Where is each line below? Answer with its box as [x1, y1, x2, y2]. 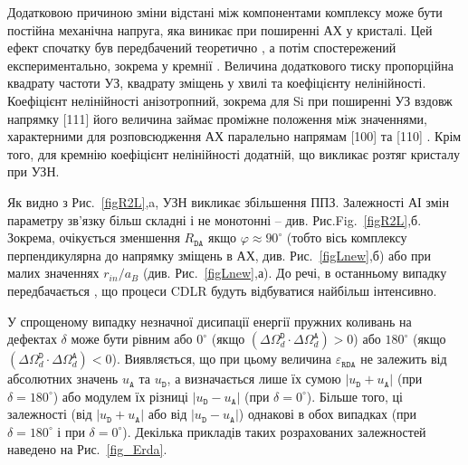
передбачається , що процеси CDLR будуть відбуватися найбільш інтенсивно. [7, 280, 437, 299]
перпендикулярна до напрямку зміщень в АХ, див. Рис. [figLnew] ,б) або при [7, 245, 432, 264]
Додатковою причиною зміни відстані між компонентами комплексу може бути [7, 3, 443, 21]
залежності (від [7, 404, 92, 423]
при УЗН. [7, 162, 60, 181]
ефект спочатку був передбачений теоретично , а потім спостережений [7, 38, 396, 57]
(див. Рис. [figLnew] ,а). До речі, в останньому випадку [142, 263, 447, 282]
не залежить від [360, 349, 447, 368]
